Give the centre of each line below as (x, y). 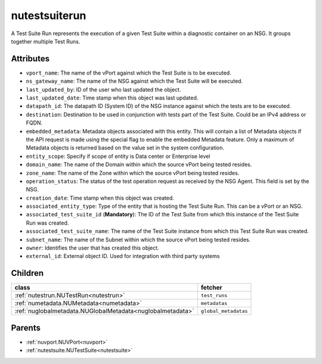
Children (27, 273)
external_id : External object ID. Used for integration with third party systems (123, 256)
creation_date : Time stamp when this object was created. (100, 198)
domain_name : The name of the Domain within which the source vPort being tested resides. (139, 164)
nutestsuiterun (49, 15)
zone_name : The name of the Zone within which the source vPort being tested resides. (133, 173)
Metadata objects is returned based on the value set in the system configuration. (125, 148)
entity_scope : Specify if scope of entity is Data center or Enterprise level (118, 156)
